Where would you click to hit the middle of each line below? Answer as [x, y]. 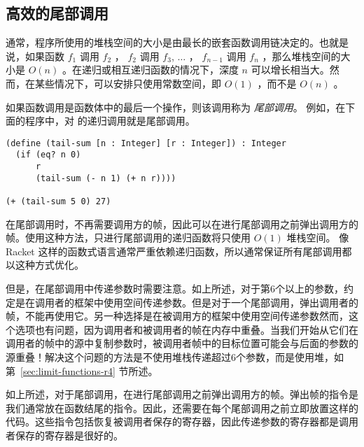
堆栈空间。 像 [318, 237]
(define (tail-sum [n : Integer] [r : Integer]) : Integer [146, 143]
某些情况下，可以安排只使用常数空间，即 [128, 83]
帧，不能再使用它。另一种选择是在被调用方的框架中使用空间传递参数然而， [177, 316]
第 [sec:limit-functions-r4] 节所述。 [82, 370]
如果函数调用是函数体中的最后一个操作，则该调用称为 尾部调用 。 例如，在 [176, 107]
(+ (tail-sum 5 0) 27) [58, 202]
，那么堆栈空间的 [301, 56]
